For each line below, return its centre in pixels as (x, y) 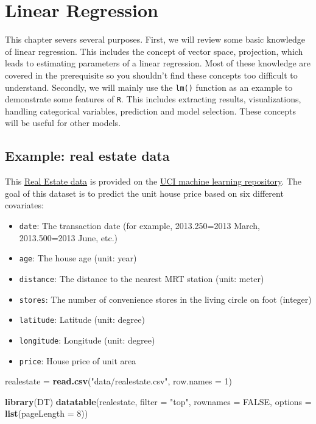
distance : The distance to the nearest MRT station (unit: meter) (142, 278)
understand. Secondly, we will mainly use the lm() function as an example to (149, 87)
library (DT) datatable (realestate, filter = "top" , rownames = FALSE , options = (158, 401)
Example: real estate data (87, 156)
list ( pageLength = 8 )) (47, 413)
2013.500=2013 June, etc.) (68, 237)
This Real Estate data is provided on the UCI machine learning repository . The (153, 181)
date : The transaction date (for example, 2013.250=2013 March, (139, 225)
